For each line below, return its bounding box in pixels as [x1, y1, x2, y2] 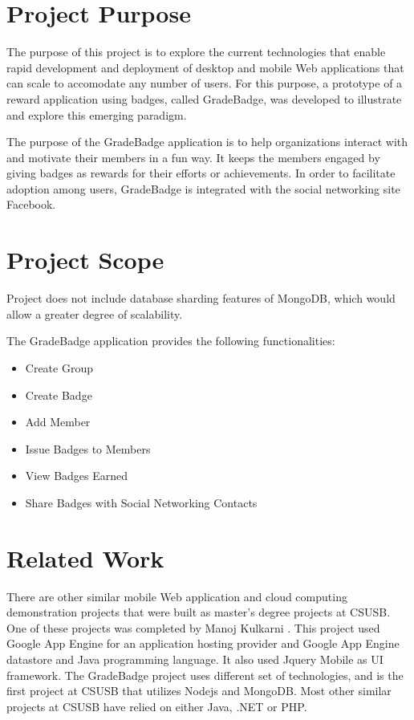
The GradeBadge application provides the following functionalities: [6, 332, 335, 349]
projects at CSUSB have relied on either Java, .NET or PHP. [6, 698, 307, 714]
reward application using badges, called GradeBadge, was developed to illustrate [6, 90, 402, 107]
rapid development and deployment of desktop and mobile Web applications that [6, 59, 404, 75]
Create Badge [25, 386, 92, 403]
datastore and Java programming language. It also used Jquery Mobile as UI [6, 651, 384, 668]
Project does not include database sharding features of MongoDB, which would [6, 290, 396, 307]
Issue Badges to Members [25, 440, 151, 457]
